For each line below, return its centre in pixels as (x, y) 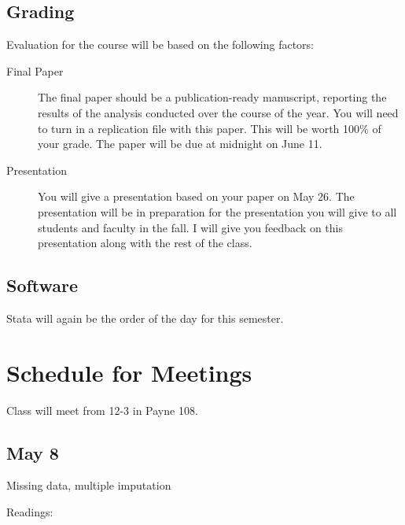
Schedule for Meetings (129, 372)
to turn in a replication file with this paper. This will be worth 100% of (210, 128)
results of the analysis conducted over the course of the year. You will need (218, 112)
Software (42, 285)
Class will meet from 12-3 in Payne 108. (102, 410)
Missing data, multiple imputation (89, 485)
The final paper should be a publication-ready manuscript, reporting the (212, 97)
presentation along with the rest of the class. (145, 243)
